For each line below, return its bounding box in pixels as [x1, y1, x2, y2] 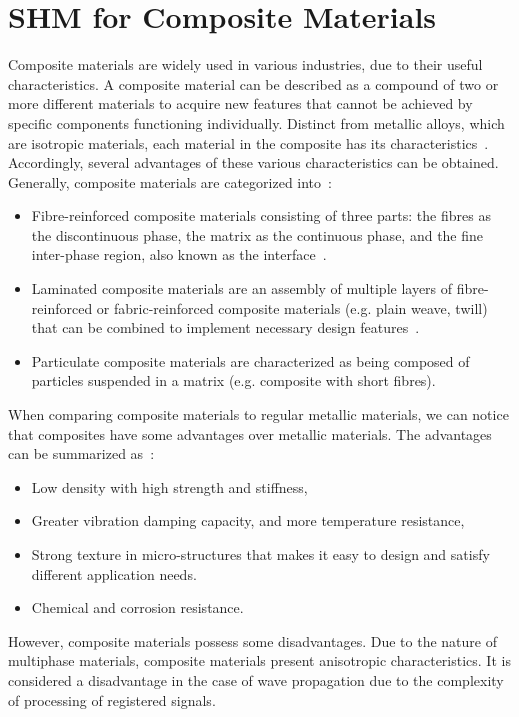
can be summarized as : [8, 443, 155, 464]
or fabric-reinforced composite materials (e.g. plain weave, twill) [96, 297, 488, 318]
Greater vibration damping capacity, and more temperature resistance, [31, 510, 465, 531]
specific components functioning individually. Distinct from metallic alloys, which [8, 112, 505, 133]
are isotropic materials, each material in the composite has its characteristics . [8, 132, 489, 153]
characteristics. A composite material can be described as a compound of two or [8, 73, 499, 94]
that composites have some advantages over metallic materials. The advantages [8, 423, 492, 444]
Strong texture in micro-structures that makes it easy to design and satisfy [31, 544, 490, 564]
